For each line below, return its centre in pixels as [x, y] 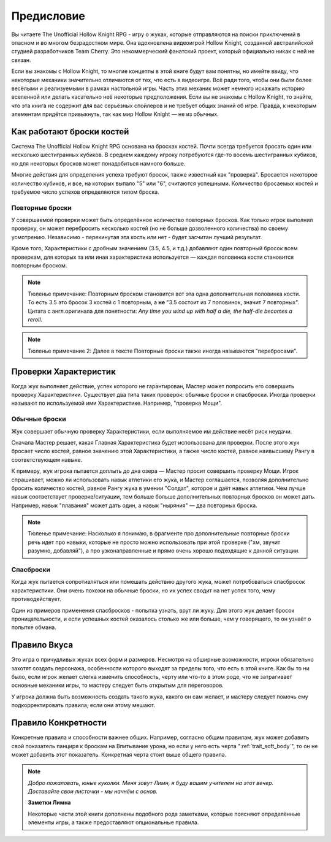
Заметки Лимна [49, 803]
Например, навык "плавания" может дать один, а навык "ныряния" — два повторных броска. [134, 505]
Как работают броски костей [70, 132]
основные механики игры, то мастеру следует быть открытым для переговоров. [117, 685]
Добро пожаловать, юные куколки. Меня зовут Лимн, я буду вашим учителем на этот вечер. [151, 783]
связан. [21, 60]
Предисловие [48, 16]
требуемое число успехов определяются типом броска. [85, 192]
